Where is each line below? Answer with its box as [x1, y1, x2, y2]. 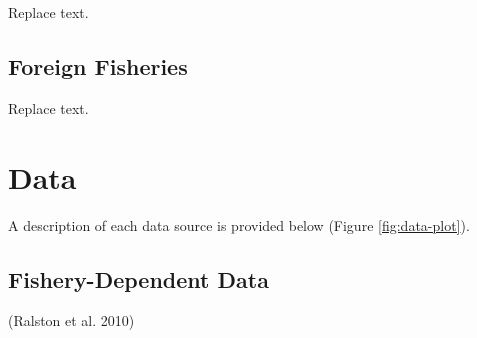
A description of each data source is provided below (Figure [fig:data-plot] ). [8, 214, 470, 235]
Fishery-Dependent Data [8, 263, 269, 294]
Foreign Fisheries [8, 50, 188, 81]
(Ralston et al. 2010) [8, 310, 135, 331]
